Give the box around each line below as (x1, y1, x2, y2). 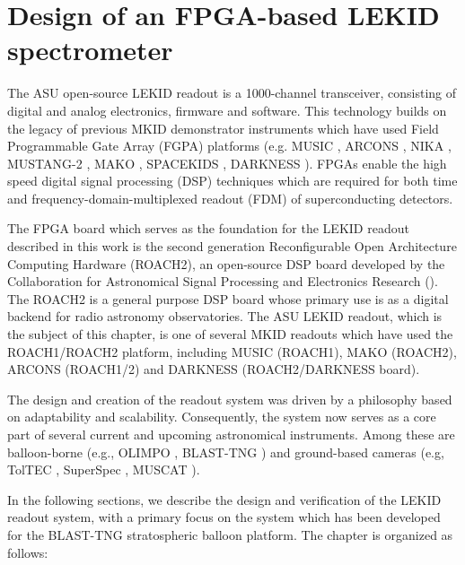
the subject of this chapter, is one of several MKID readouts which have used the (7, 325, 453, 343)
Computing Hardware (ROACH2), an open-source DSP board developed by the (7, 254, 445, 273)
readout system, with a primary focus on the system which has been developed (7, 508, 441, 526)
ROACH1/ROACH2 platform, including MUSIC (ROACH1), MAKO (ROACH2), (7, 342, 457, 361)
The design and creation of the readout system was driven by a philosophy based (7, 389, 452, 408)
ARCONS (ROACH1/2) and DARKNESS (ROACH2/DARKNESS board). (7, 360, 420, 378)
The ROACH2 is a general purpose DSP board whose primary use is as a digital (7, 289, 449, 308)
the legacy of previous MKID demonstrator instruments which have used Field (7, 118, 439, 137)
